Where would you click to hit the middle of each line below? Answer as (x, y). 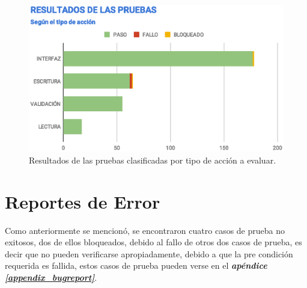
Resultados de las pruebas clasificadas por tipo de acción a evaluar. (153, 160)
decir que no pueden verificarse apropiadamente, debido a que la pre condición (149, 253)
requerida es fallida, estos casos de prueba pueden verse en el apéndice (136, 265)
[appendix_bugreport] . (51, 277)
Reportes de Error (83, 201)
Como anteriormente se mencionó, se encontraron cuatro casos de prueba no (145, 230)
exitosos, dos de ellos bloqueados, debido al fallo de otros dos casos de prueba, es (153, 242)
